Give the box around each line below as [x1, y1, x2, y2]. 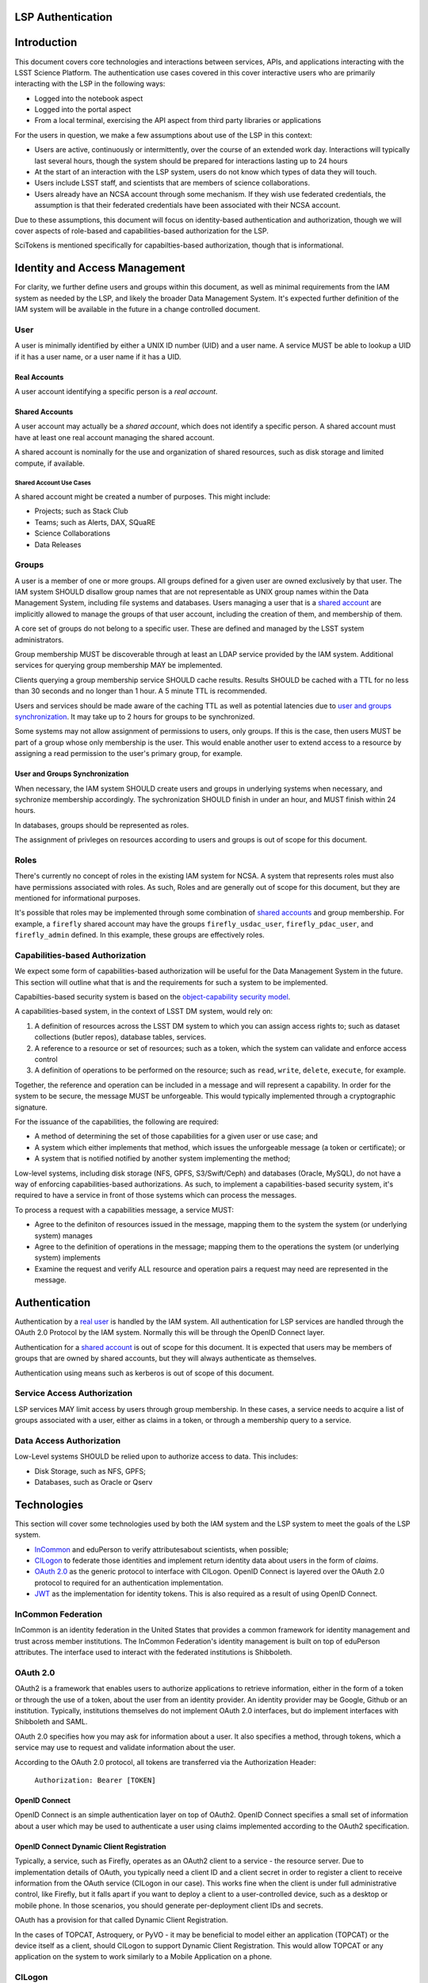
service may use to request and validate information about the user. [14, 1743, 235, 1752]
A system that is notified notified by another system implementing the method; [34, 1154, 291, 1164]
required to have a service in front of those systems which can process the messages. [14, 1191, 297, 1200]
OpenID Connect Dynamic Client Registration [14, 1841, 166, 1851]
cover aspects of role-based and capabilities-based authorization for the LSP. [14, 226, 269, 236]
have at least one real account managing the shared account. [14, 432, 215, 442]
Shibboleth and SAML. [14, 1717, 88, 1727]
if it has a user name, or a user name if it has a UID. [14, 351, 182, 361]
